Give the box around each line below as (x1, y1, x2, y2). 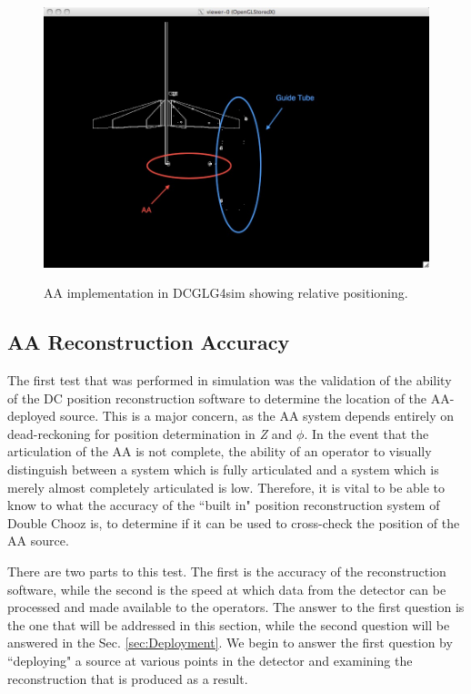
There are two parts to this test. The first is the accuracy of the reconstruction (7, 561, 446, 580)
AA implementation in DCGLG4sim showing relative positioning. (44, 283, 408, 302)
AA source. (7, 531, 69, 550)
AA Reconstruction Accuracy (7, 328, 290, 356)
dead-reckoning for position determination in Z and (7, 424, 293, 443)
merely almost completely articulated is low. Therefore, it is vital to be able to (7, 477, 446, 496)
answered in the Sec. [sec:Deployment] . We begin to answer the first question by (7, 633, 453, 652)
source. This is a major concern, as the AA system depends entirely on (59, 406, 455, 425)
